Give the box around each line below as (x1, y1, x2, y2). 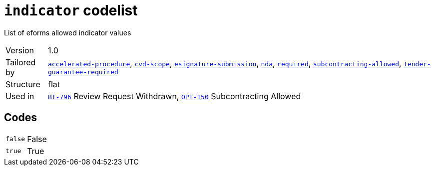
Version (5, 45, 34, 55)
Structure (5, 79, 40, 89)
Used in (5, 91, 34, 101)
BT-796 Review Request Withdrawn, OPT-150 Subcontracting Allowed (47, 91, 301, 101)
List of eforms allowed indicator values (4, 28, 131, 37)
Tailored (5, 57, 36, 67)
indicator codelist (4, 2, 138, 19)
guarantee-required (47, 68, 118, 76)
